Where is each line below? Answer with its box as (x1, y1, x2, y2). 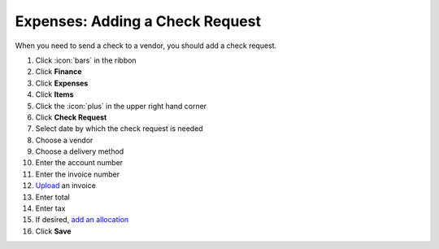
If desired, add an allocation (35, 215, 129, 225)
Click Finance (35, 67, 82, 76)
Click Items (35, 90, 74, 99)
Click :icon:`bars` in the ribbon (35, 55, 137, 65)
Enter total (35, 192, 71, 202)
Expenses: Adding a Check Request (15, 12, 262, 30)
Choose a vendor (35, 135, 93, 145)
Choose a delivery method (35, 146, 124, 156)
